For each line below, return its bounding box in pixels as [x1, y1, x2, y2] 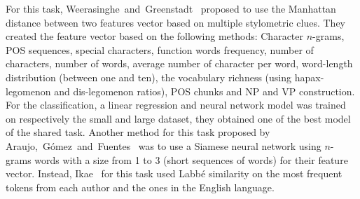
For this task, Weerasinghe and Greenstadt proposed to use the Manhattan [6, 1, 336, 15]
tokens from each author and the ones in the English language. [6, 179, 275, 194]
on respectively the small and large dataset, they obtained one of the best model [6, 111, 351, 125]
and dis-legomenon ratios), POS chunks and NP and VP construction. [54, 83, 355, 98]
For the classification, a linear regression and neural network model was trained [6, 97, 346, 112]
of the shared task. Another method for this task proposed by [6, 125, 270, 139]
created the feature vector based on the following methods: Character [6, 29, 303, 43]
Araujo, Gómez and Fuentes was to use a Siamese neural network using [6, 138, 321, 153]
